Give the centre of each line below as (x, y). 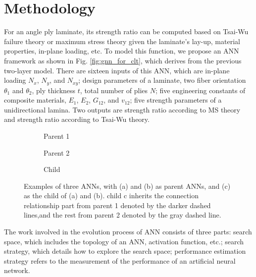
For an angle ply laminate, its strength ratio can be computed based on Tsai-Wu (126, 31)
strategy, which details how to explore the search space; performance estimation (125, 251)
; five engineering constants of (200, 90)
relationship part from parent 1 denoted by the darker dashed (117, 205)
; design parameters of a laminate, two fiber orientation (162, 80)
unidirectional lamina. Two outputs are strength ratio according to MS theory (122, 109)
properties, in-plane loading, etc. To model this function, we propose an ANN (122, 51)
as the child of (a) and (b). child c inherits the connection (111, 195)
